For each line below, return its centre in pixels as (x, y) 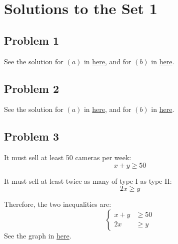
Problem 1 (31, 40)
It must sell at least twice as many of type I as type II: (88, 180)
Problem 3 (31, 136)
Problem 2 (31, 88)
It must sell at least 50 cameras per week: (68, 157)
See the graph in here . (38, 235)
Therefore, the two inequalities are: (58, 204)
